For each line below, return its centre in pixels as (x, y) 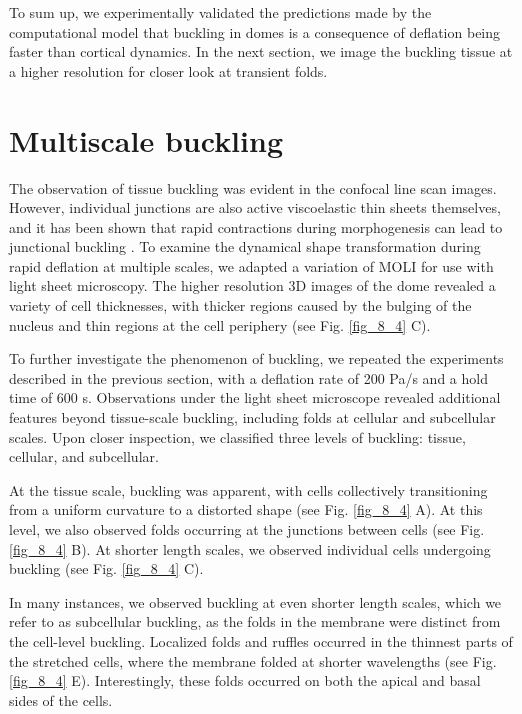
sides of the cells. (61, 699)
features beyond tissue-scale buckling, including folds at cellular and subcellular (252, 417)
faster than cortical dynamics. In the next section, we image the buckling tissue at (261, 51)
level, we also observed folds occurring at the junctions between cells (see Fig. (247, 529)
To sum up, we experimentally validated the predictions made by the (220, 12)
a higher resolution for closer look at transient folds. (168, 70)
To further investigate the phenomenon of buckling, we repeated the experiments (256, 358)
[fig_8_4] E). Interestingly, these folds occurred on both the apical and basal (245, 680)
